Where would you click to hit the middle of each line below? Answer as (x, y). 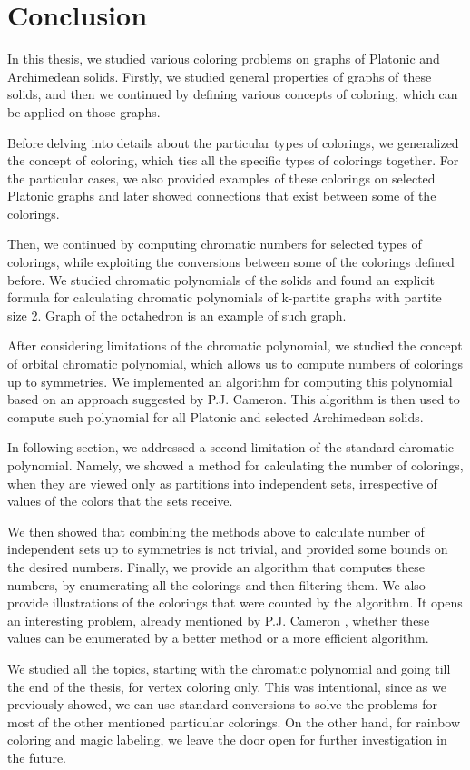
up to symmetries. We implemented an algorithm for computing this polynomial (230, 381)
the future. (37, 757)
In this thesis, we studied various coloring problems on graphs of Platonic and (224, 59)
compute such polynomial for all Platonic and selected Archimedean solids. (215, 416)
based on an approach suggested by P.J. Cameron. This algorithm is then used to (234, 399)
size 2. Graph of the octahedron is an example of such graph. (177, 315)
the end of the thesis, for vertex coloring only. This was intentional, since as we (227, 686)
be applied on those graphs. (84, 111)
